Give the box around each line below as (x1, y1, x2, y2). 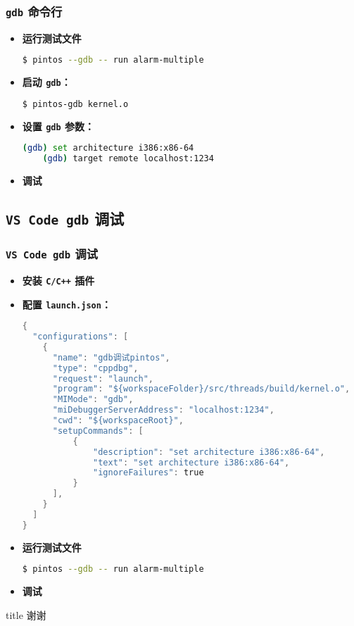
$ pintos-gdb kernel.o (22, 99, 129, 109)
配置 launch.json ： (22, 296, 111, 311)
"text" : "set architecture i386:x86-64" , (93, 457, 290, 468)
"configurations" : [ (32, 332, 129, 342)
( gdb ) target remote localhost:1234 (42, 154, 214, 164)
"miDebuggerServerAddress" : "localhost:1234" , (52, 405, 274, 415)
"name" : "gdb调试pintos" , (52, 352, 170, 363)
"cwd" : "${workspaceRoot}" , (52, 415, 184, 426)
